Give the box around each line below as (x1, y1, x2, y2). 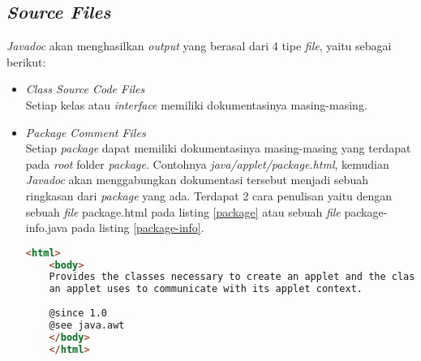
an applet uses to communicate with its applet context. (49, 283, 363, 295)
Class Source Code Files (25, 80, 145, 97)
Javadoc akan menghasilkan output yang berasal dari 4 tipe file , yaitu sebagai (6, 37, 392, 54)
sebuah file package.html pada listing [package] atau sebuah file (25, 203, 341, 220)
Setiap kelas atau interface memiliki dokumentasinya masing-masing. (25, 96, 367, 113)
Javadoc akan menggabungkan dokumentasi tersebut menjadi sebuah (25, 171, 368, 188)
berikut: (6, 53, 46, 70)
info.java (25, 219, 68, 236)
